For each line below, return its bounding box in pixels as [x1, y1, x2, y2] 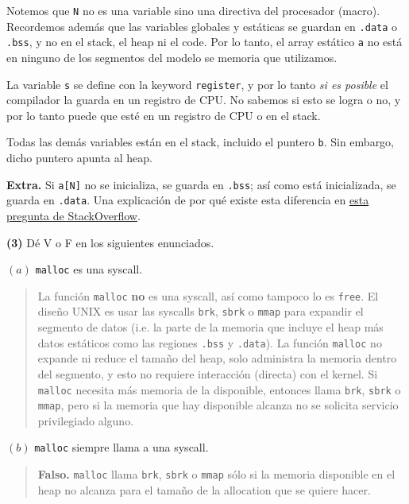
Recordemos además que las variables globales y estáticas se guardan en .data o [6, 17, 398, 34]
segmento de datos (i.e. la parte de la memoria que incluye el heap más [37, 319, 384, 335]
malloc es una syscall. [35, 261, 143, 277]
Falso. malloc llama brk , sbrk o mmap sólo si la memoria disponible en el [37, 466, 395, 483]
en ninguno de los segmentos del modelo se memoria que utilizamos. [6, 48, 338, 65]
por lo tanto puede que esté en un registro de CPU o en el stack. [6, 107, 321, 123]
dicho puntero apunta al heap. [6, 149, 153, 166]
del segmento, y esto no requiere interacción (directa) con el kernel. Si [37, 365, 378, 382]
